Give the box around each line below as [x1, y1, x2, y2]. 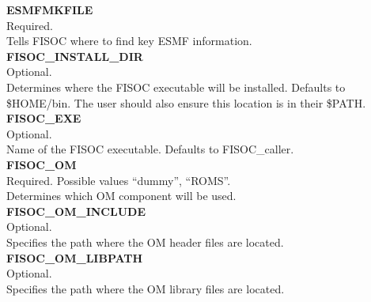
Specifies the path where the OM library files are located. [6, 280, 285, 296]
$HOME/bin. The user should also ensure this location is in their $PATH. [6, 94, 366, 111]
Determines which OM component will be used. [6, 187, 237, 204]
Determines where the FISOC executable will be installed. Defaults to [6, 78, 346, 95]
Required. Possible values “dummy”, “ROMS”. [6, 172, 231, 188]
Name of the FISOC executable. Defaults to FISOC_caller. [6, 141, 294, 157]
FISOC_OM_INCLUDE [6, 202, 146, 219]
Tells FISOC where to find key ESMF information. [6, 32, 252, 49]
